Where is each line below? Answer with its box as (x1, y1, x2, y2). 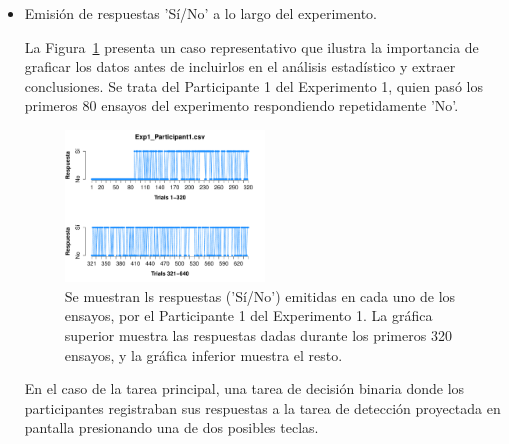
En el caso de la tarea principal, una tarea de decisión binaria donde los (24, 378, 465, 399)
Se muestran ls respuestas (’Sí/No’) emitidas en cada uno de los (64, 285, 456, 306)
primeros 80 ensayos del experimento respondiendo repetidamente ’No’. (24, 95, 459, 116)
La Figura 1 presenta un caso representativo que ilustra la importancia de (24, 36, 479, 57)
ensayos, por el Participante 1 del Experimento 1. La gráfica (64, 305, 433, 326)
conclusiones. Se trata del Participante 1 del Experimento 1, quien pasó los (24, 75, 483, 96)
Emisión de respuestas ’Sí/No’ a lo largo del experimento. (24, 3, 377, 23)
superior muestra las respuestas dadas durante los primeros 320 (64, 324, 452, 345)
